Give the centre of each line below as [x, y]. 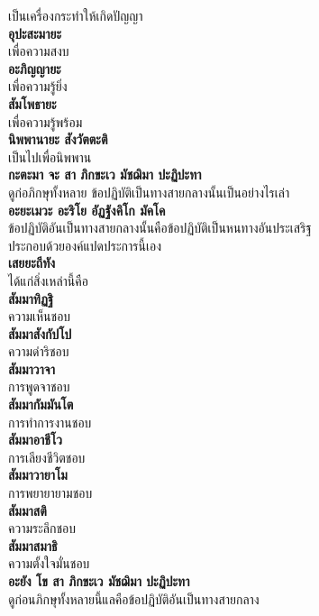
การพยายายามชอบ [50, 493]
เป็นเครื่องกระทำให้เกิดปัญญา [76, 15]
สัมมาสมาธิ [33, 545]
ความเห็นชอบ [40, 316]
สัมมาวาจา [32, 368]
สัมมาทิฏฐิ [31, 298]
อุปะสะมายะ [35, 33]
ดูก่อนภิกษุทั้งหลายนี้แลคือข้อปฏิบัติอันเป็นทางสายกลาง [134, 598]
